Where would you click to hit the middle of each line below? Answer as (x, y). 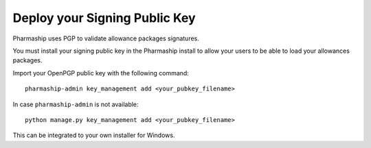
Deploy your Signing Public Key (104, 18)
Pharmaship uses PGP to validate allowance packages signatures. (106, 38)
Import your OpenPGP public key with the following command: (101, 73)
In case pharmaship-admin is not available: (76, 104)
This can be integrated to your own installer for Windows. (94, 135)
